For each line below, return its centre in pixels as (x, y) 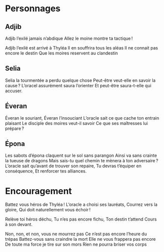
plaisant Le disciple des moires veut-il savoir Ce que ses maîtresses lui (77, 123)
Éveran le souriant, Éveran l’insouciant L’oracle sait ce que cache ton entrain (82, 118)
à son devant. (19, 225)
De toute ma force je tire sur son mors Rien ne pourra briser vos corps (76, 244)
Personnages (33, 9)
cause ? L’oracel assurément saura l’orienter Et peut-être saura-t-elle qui (78, 85)
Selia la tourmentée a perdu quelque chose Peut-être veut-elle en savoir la (80, 80)
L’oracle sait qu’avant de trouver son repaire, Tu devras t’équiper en (73, 166)
